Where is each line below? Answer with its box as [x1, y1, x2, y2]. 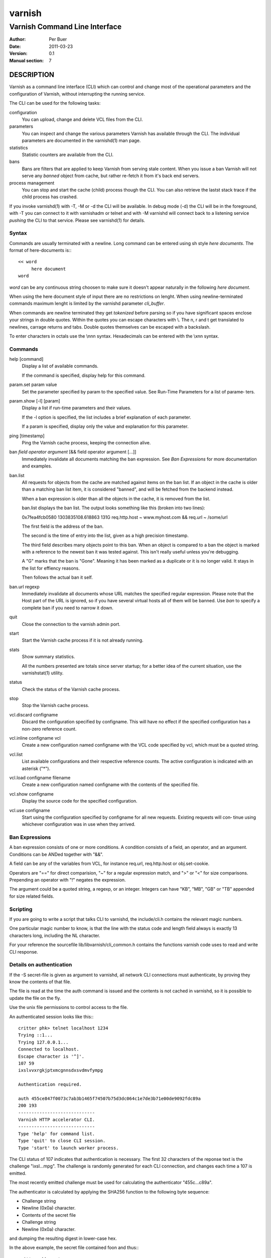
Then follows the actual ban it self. [22, 574, 93, 581]
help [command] [9, 356, 44, 362]
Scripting [9, 906, 33, 913]
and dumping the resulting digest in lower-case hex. [9, 1235, 117, 1241]
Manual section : [9, 57, 44, 63]
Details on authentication [9, 961, 72, 968]
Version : [9, 50, 28, 56]
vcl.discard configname [9, 712, 58, 718]
